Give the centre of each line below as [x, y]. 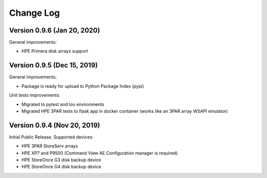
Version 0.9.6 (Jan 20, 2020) [55, 30]
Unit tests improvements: [35, 95]
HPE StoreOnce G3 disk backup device [61, 160]
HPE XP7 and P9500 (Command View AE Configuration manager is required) [100, 153]
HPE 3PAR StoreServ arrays [50, 146]
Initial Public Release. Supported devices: [51, 137]
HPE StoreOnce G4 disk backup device [61, 167]
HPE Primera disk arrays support [55, 51]
